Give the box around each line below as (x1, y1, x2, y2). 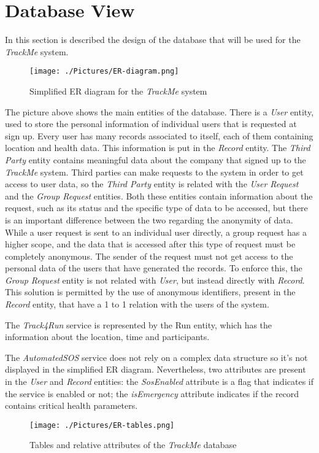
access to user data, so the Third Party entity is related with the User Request (5, 177, 299, 190)
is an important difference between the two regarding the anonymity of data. (5, 213, 293, 226)
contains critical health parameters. (5, 399, 138, 412)
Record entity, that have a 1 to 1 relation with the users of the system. (5, 298, 269, 311)
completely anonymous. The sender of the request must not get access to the (5, 249, 293, 262)
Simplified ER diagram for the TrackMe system (29, 84, 207, 97)
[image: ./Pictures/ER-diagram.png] (29, 67, 179, 76)
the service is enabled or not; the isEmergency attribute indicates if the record (5, 387, 299, 400)
